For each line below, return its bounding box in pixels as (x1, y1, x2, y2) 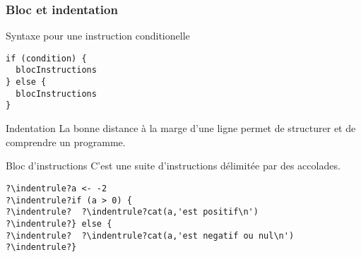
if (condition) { (6, 53, 87, 64)
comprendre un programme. (6, 134, 126, 149)
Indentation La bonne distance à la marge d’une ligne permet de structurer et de (6, 121, 356, 136)
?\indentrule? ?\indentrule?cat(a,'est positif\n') (6, 207, 259, 217)
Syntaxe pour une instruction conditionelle (6, 28, 190, 43)
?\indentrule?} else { (6, 218, 112, 229)
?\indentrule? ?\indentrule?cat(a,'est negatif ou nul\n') (6, 230, 295, 241)
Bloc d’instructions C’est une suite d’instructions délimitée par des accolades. (6, 158, 341, 173)
